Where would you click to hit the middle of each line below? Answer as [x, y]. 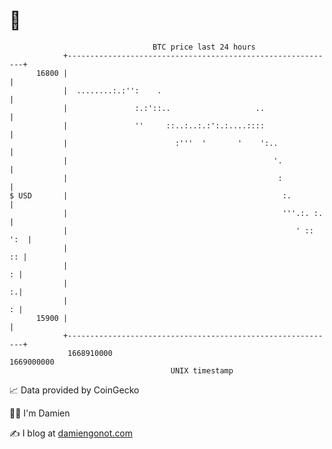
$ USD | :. [150, 195]
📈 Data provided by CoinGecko [74, 390]
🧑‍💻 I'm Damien [40, 413]
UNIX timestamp [202, 370]
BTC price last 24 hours [204, 47]
